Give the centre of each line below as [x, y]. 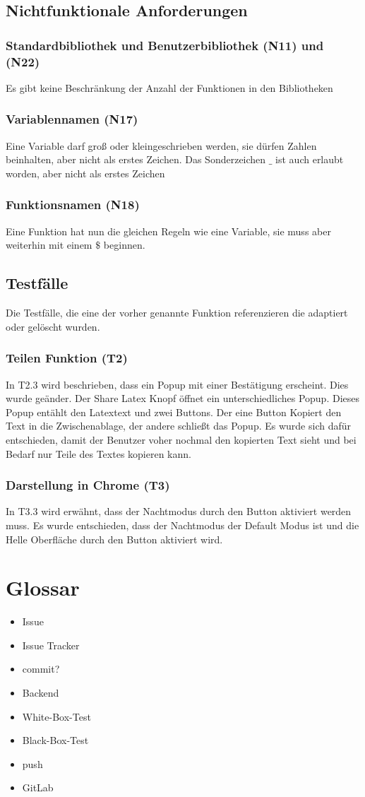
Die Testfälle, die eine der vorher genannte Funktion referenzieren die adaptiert [177, 313]
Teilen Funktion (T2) [67, 358]
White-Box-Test [56, 716]
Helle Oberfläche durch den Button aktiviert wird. [114, 539]
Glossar [43, 588]
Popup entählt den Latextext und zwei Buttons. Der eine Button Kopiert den [174, 412]
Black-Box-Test [55, 740]
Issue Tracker [51, 645]
